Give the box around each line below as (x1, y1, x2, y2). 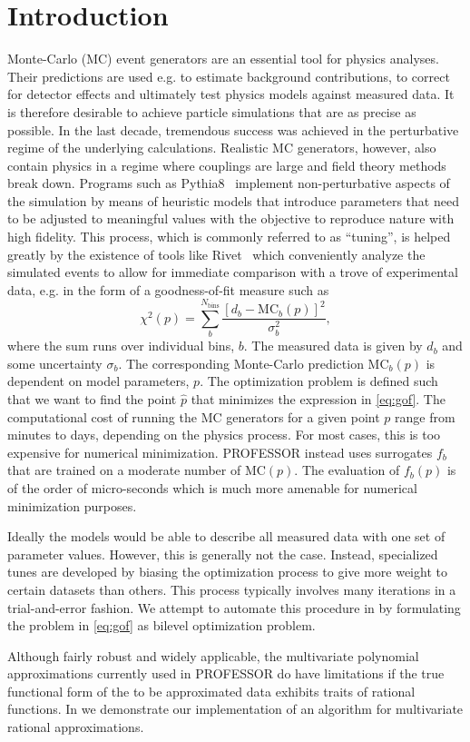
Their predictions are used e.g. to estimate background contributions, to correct (7, 66, 450, 85)
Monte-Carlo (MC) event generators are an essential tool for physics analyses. (7, 49, 439, 68)
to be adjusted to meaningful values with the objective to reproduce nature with (7, 209, 455, 228)
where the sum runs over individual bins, (7, 336, 235, 355)
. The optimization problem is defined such (200, 371, 438, 391)
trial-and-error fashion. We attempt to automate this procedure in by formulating (7, 598, 461, 617)
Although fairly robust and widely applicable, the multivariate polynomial (7, 646, 419, 665)
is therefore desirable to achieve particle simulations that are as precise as (7, 102, 416, 121)
